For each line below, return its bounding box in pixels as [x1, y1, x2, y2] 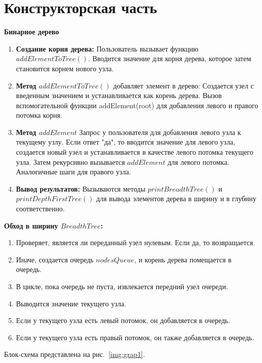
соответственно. [16, 203, 65, 214]
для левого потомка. [167, 156, 230, 167]
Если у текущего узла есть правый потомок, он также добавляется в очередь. [16, 332, 254, 342]
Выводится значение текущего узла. [16, 298, 126, 308]
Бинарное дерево [4, 26, 59, 37]
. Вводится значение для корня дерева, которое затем [88, 53, 251, 64]
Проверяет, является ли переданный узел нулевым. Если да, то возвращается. [16, 237, 255, 248]
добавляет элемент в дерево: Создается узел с [113, 80, 254, 90]
